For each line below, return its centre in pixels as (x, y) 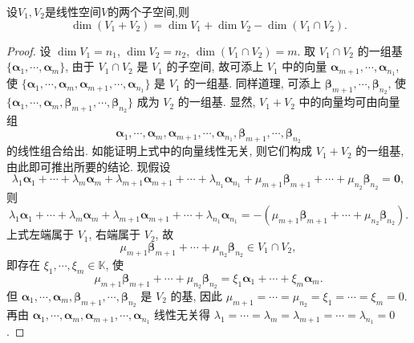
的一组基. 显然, (217, 102)
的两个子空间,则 (149, 11)
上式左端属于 (40, 234)
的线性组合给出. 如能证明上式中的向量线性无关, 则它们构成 (160, 151)
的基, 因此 (197, 296)
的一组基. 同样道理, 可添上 (253, 83)
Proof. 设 (29, 50)
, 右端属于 (115, 234)
